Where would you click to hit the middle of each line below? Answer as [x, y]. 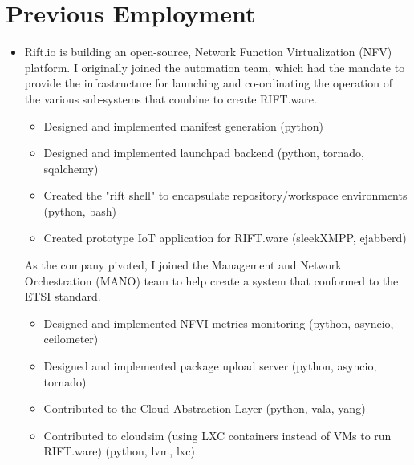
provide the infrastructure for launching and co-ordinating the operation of [208, 83]
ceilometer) [71, 339]
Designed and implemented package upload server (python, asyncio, [210, 366]
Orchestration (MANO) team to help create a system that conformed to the [211, 280]
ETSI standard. [63, 296]
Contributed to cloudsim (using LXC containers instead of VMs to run [217, 435]
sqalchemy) [71, 168]
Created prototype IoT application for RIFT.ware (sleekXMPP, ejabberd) [225, 238]
